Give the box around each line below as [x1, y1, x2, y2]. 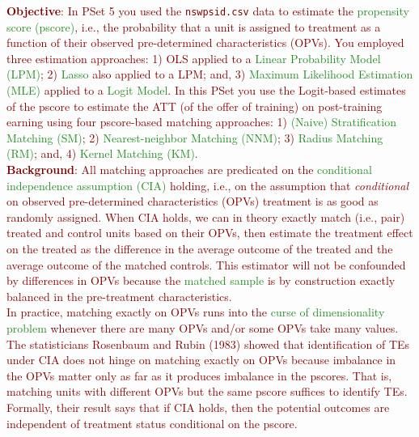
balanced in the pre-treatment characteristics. [6, 287, 232, 304]
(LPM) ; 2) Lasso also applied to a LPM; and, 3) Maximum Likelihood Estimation [6, 66, 413, 83]
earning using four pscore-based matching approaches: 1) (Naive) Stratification [6, 113, 396, 130]
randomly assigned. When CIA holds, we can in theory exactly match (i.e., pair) [6, 208, 405, 225]
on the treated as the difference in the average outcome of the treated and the [6, 240, 393, 257]
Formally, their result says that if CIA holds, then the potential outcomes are [6, 398, 390, 415]
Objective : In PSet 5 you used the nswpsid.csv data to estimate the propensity [6, 2, 409, 19]
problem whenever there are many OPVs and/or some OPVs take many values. [6, 319, 399, 336]
